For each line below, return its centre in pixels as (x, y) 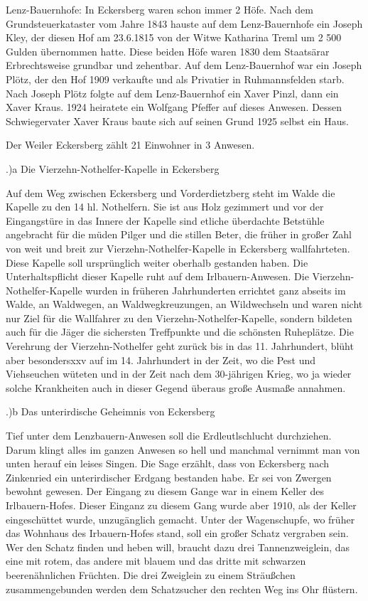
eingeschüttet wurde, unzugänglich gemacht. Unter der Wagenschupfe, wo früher (180, 519)
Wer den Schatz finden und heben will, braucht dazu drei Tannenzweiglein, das (178, 547)
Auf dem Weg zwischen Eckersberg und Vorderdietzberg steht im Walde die (171, 192)
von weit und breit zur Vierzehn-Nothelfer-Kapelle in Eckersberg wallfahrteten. (178, 248)
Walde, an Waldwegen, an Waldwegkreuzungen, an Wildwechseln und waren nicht (184, 304)
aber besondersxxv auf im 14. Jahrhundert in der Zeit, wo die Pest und (161, 360)
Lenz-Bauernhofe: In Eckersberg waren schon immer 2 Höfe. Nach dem (159, 9)
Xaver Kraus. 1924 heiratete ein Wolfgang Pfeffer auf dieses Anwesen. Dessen (174, 107)
